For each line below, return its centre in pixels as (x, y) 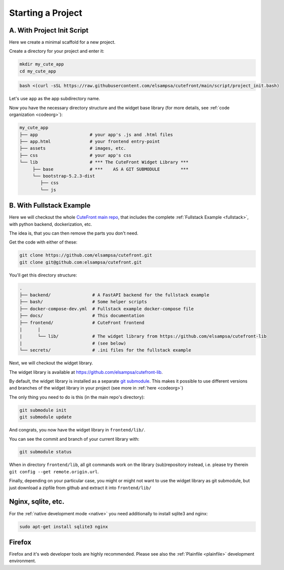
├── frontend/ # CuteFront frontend (82, 322)
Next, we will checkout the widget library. (51, 363)
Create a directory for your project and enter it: (57, 51)
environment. (23, 561)
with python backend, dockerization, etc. (51, 224)
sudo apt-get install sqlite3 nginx (64, 527)
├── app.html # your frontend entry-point (90, 141)
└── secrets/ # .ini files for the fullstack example (105, 350)
